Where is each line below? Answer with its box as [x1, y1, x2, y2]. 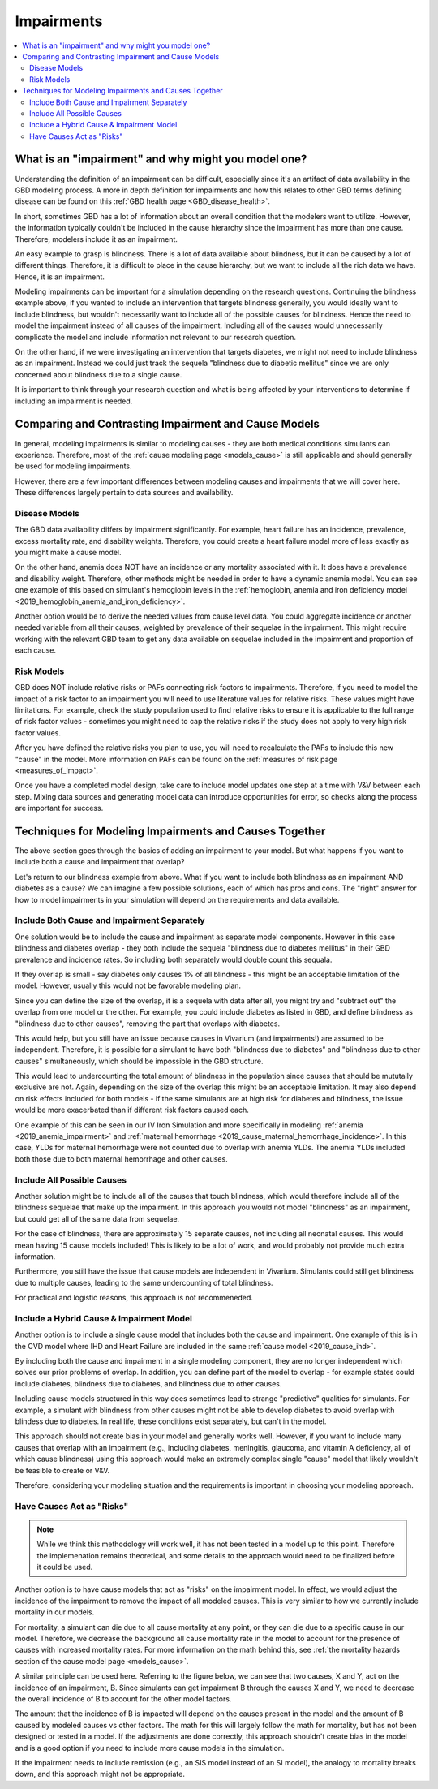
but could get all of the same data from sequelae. [15, 1214, 180, 1223]
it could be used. [36, 1563, 93, 1572]
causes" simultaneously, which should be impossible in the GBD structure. [15, 1056, 264, 1066]
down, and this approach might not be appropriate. [15, 1770, 186, 1779]
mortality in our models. [15, 1607, 95, 1617]
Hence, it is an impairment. [15, 272, 105, 282]
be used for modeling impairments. [15, 461, 133, 471]
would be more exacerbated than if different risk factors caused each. [15, 1105, 249, 1115]
